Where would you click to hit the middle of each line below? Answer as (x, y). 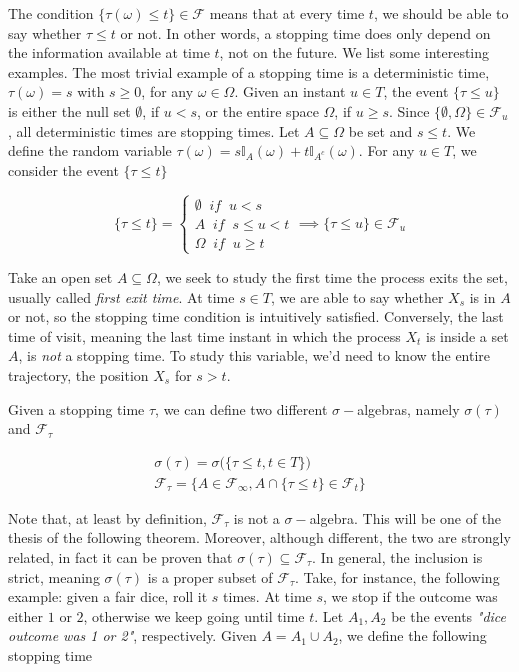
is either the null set (69, 110)
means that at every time (287, 13)
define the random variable (90, 150)
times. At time (267, 596)
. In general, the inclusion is (397, 556)
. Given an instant (290, 91)
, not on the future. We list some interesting (354, 52)
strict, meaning (54, 576)
